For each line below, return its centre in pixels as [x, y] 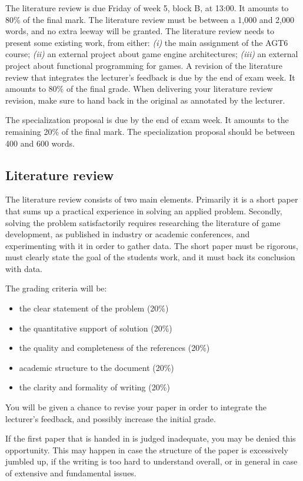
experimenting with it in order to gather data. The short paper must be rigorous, [152, 245]
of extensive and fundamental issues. [71, 473]
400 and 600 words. [40, 143]
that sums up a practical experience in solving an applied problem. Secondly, [144, 210]
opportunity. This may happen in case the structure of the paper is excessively [147, 450]
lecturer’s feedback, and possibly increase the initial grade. [111, 418]
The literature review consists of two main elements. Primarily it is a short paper [152, 199]
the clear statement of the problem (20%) [94, 308]
